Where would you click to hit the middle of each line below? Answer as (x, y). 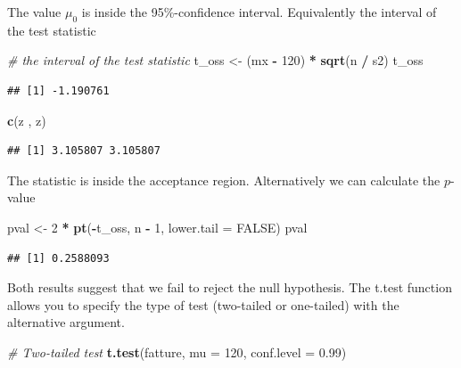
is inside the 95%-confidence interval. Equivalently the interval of (259, 12)
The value (34, 12)
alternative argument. (66, 322)
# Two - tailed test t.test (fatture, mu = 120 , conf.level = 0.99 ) (177, 352)
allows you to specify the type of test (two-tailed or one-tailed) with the (203, 304)
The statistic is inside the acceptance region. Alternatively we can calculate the (224, 180)
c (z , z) (27, 120)
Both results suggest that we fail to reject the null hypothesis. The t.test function (230, 287)
